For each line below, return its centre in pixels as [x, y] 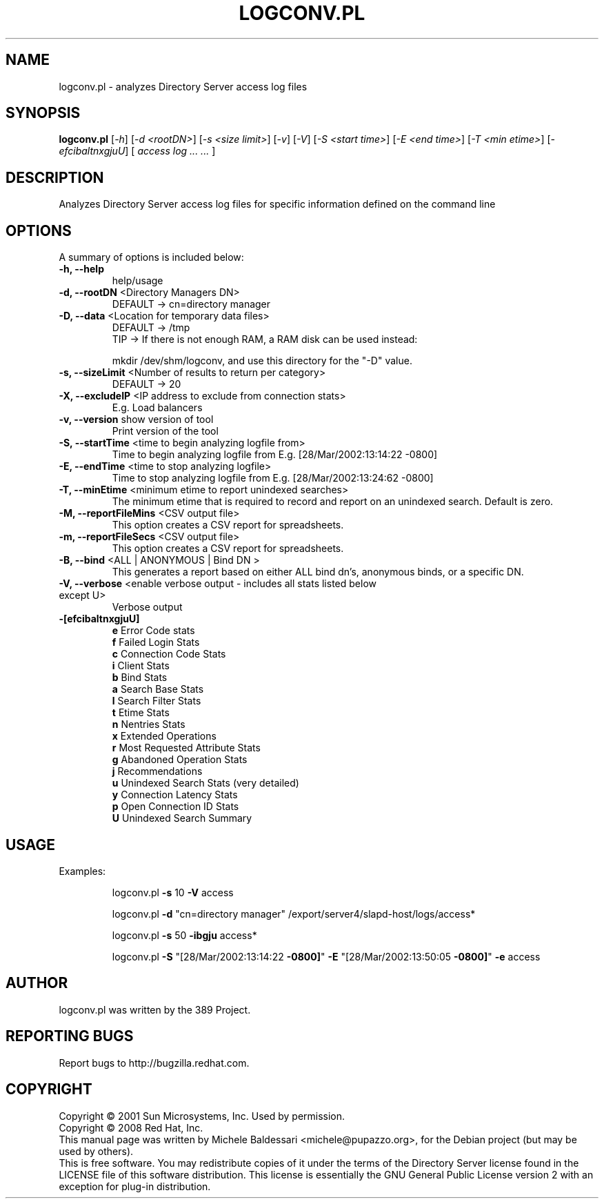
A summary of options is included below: [151, 257]
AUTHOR [37, 983]
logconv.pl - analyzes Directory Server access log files [183, 86]
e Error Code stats [153, 631]
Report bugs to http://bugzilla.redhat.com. [154, 1063]
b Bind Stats [140, 678]
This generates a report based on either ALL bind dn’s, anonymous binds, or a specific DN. [318, 572]
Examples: [82, 871]
